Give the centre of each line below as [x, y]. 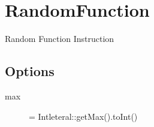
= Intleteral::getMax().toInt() [83, 116]
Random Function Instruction [60, 39]
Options [30, 71]
